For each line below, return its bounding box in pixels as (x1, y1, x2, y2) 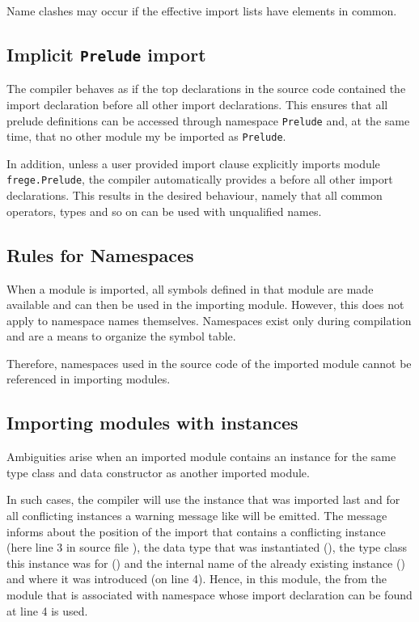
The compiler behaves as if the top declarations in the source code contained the (6, 80, 406, 97)
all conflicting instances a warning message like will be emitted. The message (6, 507, 387, 524)
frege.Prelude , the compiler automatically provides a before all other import (6, 171, 393, 188)
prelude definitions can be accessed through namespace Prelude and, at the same (6, 112, 410, 129)
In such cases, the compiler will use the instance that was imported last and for (6, 491, 400, 508)
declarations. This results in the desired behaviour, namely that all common (6, 187, 383, 204)
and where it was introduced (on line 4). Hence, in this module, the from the (6, 570, 387, 587)
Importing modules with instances (6, 410, 298, 435)
